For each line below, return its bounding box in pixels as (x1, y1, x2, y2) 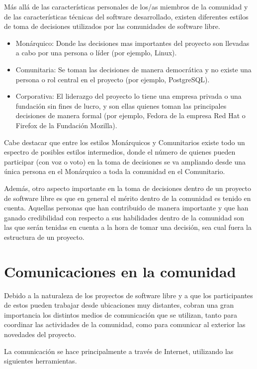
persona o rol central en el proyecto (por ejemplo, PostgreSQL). (15, 74, 210, 84)
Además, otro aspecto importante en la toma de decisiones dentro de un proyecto (4, 183, 252, 193)
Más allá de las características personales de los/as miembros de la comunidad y (4, 1, 248, 11)
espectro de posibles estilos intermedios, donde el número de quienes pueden (4, 147, 236, 157)
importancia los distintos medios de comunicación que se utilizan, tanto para (4, 309, 238, 320)
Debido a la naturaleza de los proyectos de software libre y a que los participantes (4, 290, 253, 300)
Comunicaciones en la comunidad (4, 261, 236, 281)
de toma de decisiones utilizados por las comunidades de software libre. (4, 21, 220, 31)
